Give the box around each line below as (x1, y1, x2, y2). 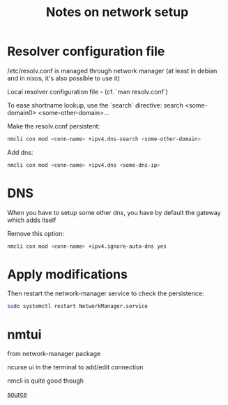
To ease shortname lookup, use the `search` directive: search (7, 101, 183, 109)
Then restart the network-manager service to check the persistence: (7, 289, 204, 297)
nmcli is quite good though (7, 376, 84, 385)
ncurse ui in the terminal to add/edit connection (7, 363, 144, 371)
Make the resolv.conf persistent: (7, 121, 100, 130)
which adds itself (7, 216, 56, 224)
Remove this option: (7, 229, 65, 237)
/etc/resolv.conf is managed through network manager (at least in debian (7, 66, 218, 75)
